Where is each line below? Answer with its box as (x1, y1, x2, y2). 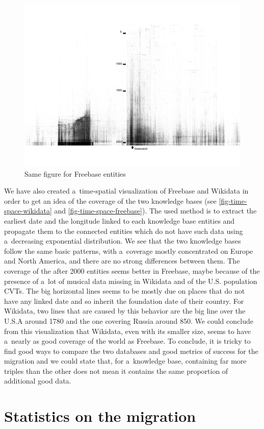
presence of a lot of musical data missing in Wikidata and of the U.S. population (4, 275, 257, 286)
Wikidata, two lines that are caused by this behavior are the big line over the (4, 305, 246, 316)
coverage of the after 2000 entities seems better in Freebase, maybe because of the (4, 265, 260, 276)
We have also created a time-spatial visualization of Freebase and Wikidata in (4, 185, 249, 196)
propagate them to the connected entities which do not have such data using (4, 225, 243, 236)
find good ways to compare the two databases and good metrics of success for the (4, 345, 258, 356)
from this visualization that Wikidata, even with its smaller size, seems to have (4, 325, 251, 336)
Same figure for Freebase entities (24, 168, 126, 179)
